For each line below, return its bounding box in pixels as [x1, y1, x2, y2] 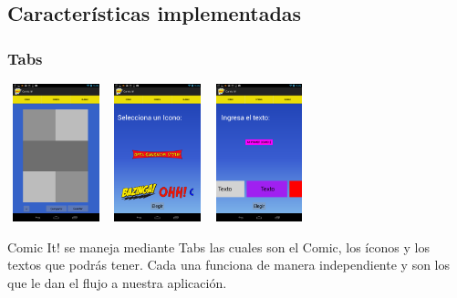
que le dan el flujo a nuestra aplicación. [7, 272, 227, 292]
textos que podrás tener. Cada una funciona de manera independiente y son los [7, 255, 450, 274]
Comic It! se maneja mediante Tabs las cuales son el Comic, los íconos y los [7, 237, 430, 256]
